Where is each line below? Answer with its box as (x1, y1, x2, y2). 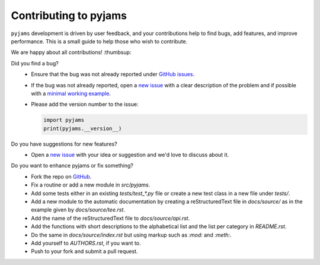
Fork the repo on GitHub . (31, 173, 92, 180)
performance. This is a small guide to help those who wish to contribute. (11, 37, 188, 45)
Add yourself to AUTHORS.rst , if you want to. (31, 239, 142, 247)
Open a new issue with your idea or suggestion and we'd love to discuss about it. (31, 152, 229, 159)
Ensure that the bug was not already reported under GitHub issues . (31, 71, 195, 78)
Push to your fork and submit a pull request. (31, 248, 138, 255)
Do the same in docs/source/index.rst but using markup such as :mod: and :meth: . (31, 231, 232, 238)
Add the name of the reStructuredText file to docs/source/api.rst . (31, 214, 190, 222)
